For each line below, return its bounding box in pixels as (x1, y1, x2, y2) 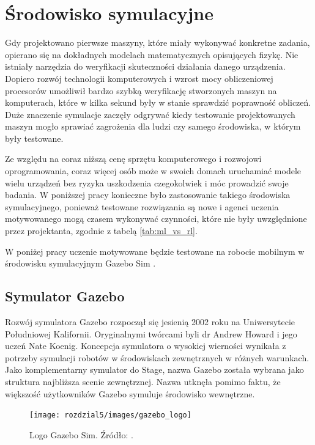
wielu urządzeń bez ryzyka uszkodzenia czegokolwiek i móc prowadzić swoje (5, 176, 289, 189)
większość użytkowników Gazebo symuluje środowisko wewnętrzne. (5, 387, 255, 400)
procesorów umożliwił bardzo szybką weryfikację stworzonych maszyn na (5, 84, 277, 97)
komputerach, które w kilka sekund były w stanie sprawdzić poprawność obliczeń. (5, 96, 311, 109)
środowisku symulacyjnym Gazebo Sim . (5, 257, 156, 270)
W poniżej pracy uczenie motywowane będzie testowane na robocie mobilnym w (5, 245, 305, 257)
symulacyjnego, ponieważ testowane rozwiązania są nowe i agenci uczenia (5, 200, 279, 213)
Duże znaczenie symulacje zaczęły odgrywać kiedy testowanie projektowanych (5, 108, 295, 120)
